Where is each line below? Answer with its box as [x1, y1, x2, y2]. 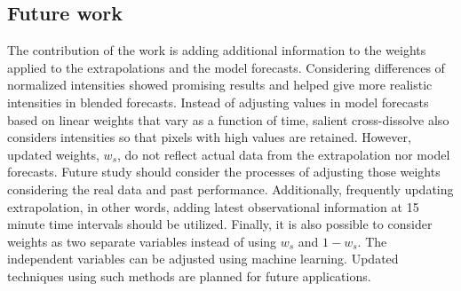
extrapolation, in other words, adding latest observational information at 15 [7, 197, 419, 216]
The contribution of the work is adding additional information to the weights [7, 41, 426, 59]
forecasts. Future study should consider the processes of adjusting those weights [7, 162, 441, 181]
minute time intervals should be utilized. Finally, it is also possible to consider [7, 215, 433, 233]
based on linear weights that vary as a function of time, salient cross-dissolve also [7, 110, 449, 129]
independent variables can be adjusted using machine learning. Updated [7, 249, 399, 268]
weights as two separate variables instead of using [7, 232, 277, 250]
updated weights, [7, 145, 99, 163]
